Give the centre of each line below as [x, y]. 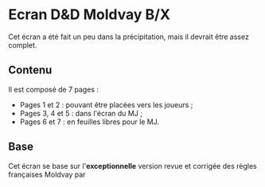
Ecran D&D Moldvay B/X [90, 15]
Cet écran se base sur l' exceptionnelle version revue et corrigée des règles [132, 166]
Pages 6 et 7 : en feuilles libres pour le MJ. [90, 122]
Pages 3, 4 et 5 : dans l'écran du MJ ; [81, 113]
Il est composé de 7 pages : [54, 89]
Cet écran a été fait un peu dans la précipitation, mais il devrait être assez [129, 37]
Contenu [30, 70]
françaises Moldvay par [47, 174]
